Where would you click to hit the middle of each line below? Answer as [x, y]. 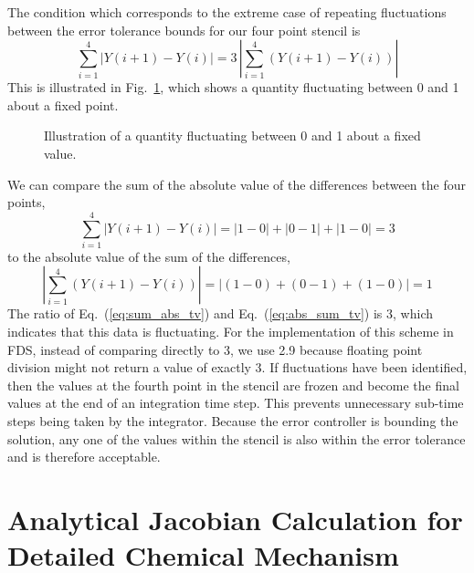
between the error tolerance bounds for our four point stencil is [184, 30]
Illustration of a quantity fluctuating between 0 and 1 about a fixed [232, 135]
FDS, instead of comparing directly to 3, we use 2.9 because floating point [215, 349]
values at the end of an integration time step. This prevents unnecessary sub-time [236, 403]
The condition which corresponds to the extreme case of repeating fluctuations [227, 12]
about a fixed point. [63, 104]
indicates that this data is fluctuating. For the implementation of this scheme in [231, 332]
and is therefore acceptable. [84, 457]
